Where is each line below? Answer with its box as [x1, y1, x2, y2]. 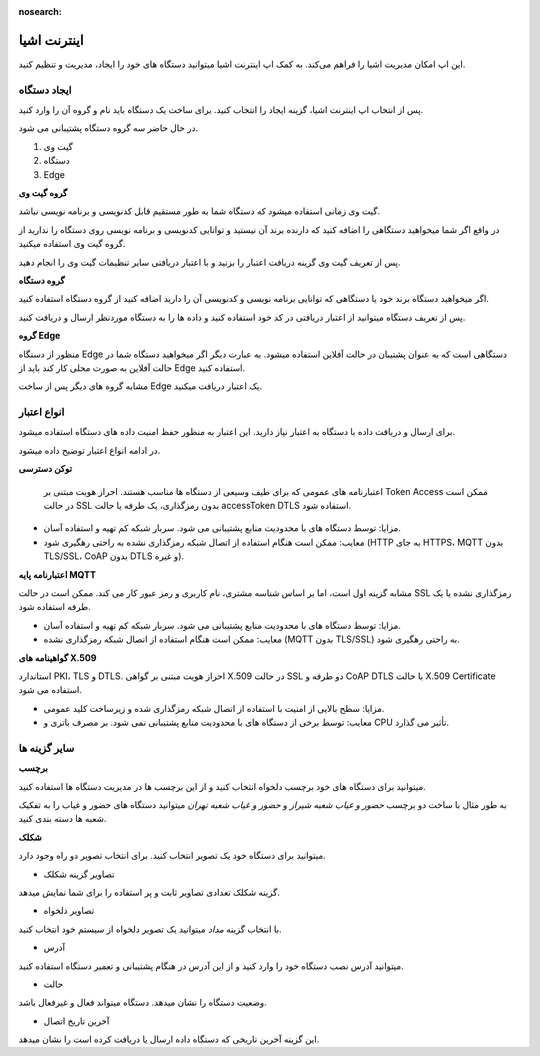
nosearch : [18, 6, 62, 17]
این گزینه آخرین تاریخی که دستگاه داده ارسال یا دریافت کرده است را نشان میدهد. [18, 1033, 320, 1045]
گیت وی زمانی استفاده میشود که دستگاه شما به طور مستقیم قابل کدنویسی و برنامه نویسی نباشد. [18, 205, 380, 217]
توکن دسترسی [18, 463, 73, 475]
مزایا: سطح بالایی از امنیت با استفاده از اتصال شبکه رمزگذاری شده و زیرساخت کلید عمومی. [43, 702, 385, 714]
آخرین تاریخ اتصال [43, 1015, 110, 1027]
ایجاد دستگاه [18, 83, 72, 97]
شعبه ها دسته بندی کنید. [18, 813, 107, 825]
